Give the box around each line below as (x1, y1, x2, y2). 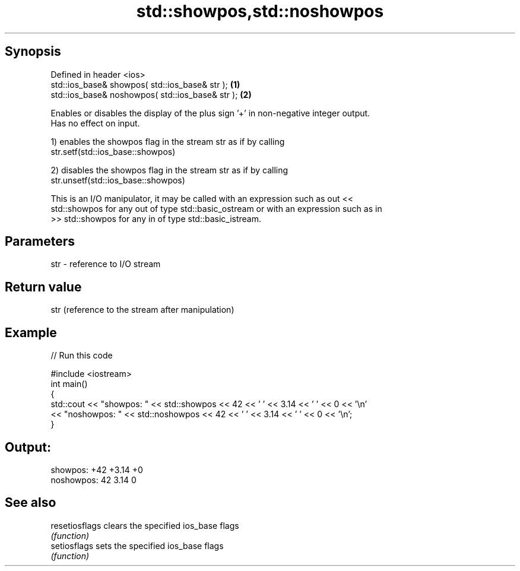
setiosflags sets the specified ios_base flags (50, 540, 224, 551)
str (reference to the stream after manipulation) (50, 304, 234, 315)
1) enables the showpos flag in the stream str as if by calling (50, 136, 285, 147)
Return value (5, 279, 82, 294)
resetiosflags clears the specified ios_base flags (50, 520, 239, 531)
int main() (50, 379, 88, 389)
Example (5, 325, 57, 340)
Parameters (5, 234, 75, 249)
